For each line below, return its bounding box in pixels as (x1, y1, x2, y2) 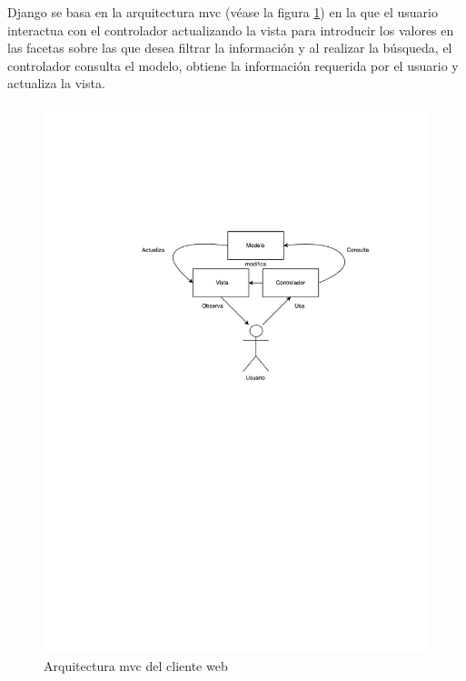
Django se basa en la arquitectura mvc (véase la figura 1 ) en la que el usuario (7, 3, 438, 21)
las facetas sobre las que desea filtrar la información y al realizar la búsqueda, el (7, 38, 452, 57)
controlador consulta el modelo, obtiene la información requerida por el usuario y (7, 55, 459, 75)
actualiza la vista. (7, 74, 105, 93)
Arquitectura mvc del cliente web (44, 656, 228, 675)
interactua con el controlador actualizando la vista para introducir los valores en (7, 20, 454, 39)
